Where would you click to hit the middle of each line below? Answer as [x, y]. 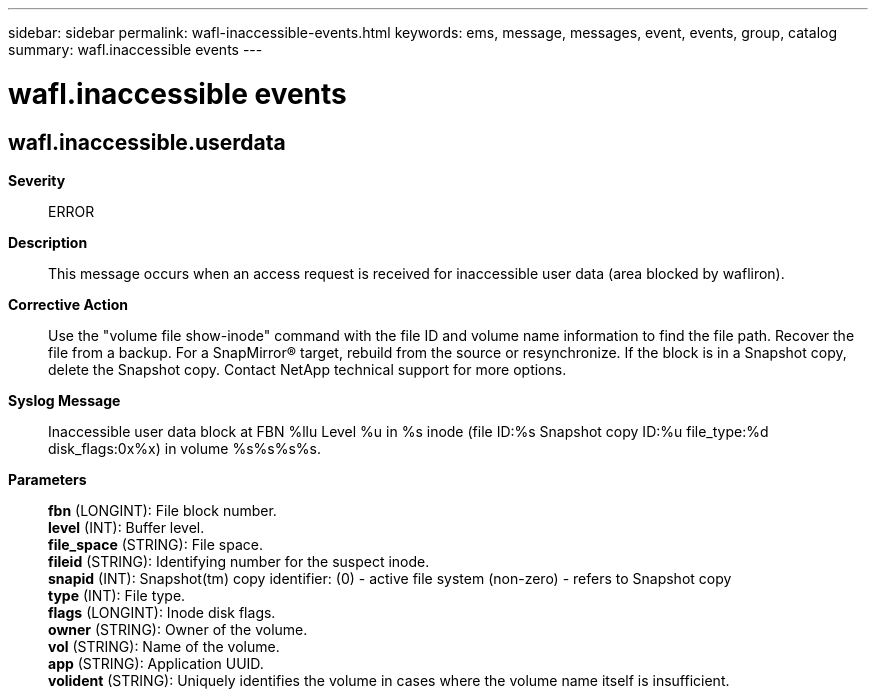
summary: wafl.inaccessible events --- [135, 49]
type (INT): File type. [117, 595]
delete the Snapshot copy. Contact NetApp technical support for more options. [307, 369]
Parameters [47, 479]
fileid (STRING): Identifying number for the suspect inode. [239, 561]
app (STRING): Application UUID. [156, 663]
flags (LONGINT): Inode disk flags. [162, 612]
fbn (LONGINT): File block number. [162, 510]
